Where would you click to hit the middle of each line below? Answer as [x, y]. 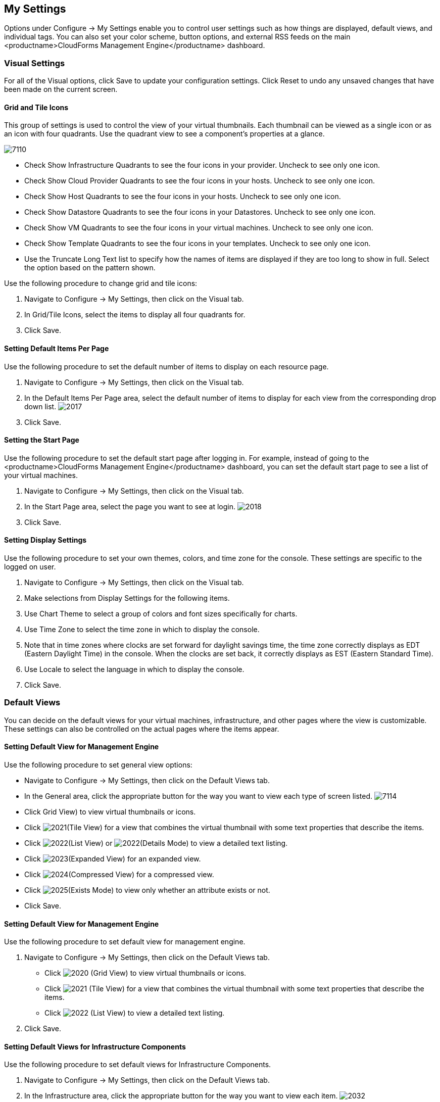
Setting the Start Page [42, 440]
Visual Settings [35, 63]
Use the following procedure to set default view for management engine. [125, 942]
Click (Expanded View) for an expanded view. [113, 859]
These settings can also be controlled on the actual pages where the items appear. [142, 729]
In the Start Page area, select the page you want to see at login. [130, 506]
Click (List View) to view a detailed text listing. [135, 1013]
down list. [40, 406]
